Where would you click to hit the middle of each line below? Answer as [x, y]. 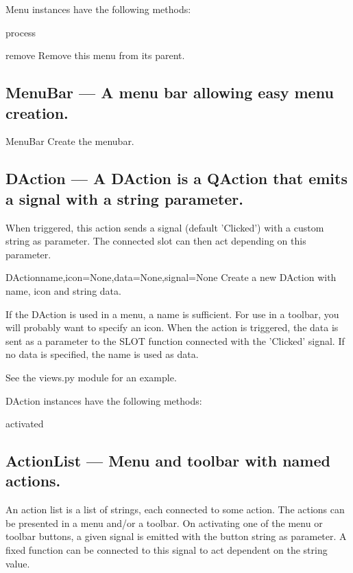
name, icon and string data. [63, 290]
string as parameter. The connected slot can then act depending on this [156, 241]
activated [25, 424]
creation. [37, 112]
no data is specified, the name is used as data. [102, 354]
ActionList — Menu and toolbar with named [168, 461]
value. [18, 563]
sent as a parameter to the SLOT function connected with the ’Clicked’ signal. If [175, 340]
